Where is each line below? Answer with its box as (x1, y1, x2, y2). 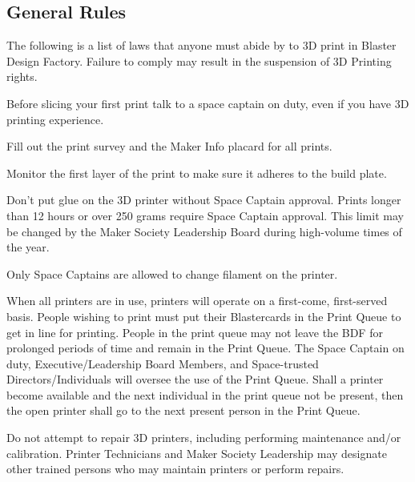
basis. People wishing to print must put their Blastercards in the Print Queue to (6, 307, 401, 324)
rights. (6, 68, 38, 85)
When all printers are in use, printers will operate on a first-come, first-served (6, 292, 388, 309)
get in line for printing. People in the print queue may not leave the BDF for (6, 323, 383, 340)
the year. (6, 239, 50, 255)
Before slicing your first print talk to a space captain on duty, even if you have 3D (6, 94, 409, 111)
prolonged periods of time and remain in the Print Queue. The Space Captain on (6, 339, 405, 356)
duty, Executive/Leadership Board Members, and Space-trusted (6, 355, 319, 372)
